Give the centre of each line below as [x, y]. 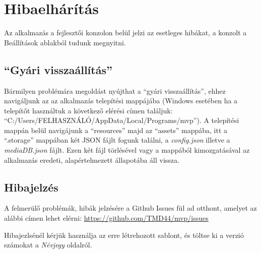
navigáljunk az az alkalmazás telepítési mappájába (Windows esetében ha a [121, 101]
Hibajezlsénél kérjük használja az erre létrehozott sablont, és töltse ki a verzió [124, 235]
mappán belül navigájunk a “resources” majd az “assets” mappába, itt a [116, 130]
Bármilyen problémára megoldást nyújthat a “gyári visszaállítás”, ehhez [115, 90]
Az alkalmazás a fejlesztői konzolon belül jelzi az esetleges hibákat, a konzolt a [125, 33]
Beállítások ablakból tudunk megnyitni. [65, 42]
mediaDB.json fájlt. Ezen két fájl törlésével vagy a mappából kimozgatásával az [127, 150]
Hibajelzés [31, 187]
